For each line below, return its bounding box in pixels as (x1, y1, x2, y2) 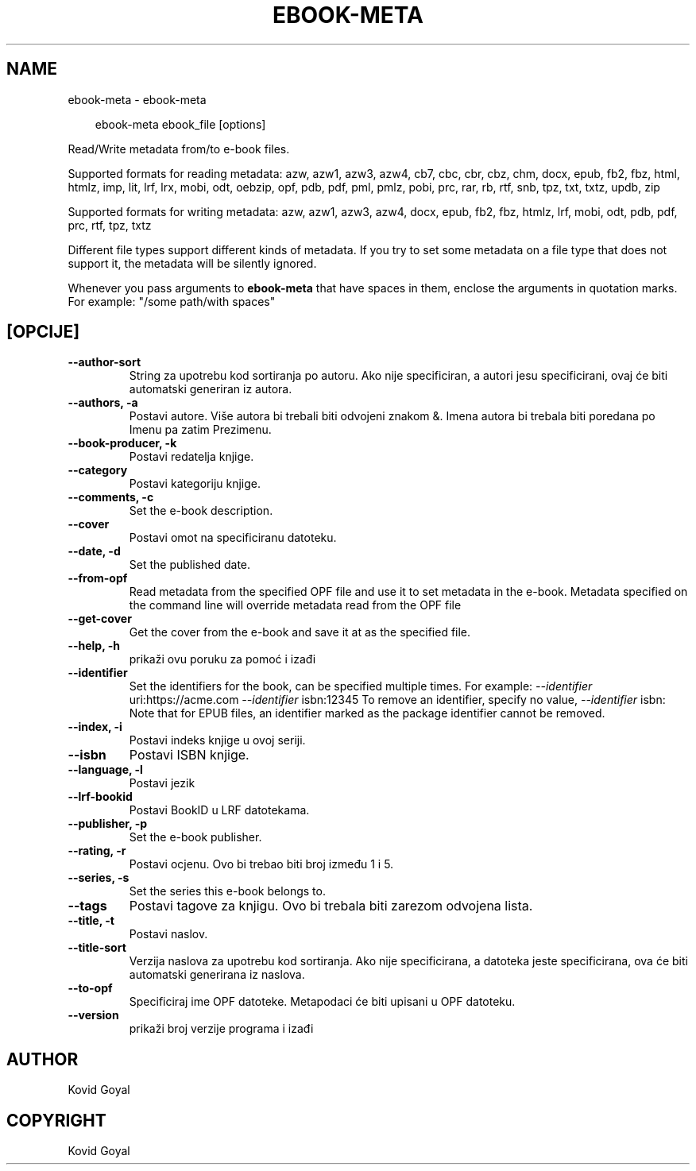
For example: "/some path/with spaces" (68, 294, 276, 308)
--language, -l (68, 763, 143, 777)
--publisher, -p (68, 817, 148, 831)
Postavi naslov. (129, 927, 208, 941)
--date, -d (68, 544, 121, 558)
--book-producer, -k (68, 436, 177, 450)
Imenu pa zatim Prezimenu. (129, 423, 272, 437)
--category (68, 463, 128, 477)
